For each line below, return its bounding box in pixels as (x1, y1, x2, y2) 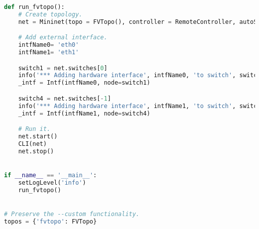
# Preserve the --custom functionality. (4, 210, 140, 218)
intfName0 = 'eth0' (18, 41, 79, 49)
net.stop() (18, 147, 54, 155)
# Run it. (18, 125, 51, 133)
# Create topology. (18, 10, 83, 18)
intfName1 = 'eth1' (18, 49, 79, 56)
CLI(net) (18, 140, 47, 147)
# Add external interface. (18, 34, 108, 41)
